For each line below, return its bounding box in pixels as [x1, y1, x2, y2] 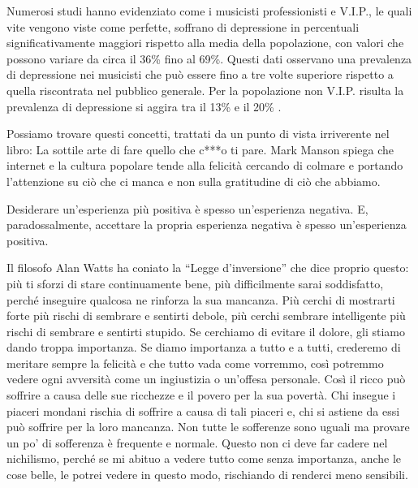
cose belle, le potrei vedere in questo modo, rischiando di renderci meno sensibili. [6, 466, 408, 483]
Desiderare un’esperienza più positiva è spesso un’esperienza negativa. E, [6, 200, 368, 217]
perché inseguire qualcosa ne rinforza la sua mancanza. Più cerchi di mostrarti [6, 291, 395, 308]
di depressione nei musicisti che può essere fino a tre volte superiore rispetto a [6, 66, 394, 83]
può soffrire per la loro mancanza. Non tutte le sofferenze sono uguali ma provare [6, 418, 410, 435]
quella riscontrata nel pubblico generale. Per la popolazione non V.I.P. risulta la [6, 81, 404, 98]
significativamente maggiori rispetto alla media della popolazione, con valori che [6, 34, 404, 51]
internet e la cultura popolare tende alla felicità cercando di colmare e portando [6, 157, 403, 174]
